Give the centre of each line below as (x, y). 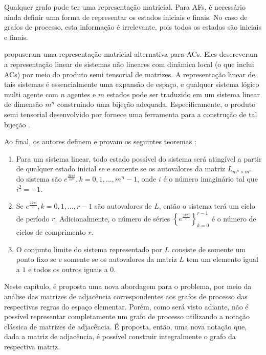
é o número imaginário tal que (210, 178)
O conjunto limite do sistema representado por (89, 249)
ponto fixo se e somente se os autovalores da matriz (96, 259)
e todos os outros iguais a (68, 269)
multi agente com (31, 94)
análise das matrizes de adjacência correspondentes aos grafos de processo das (126, 296)
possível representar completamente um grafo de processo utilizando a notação (127, 316)
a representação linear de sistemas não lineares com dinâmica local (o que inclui (129, 64)
